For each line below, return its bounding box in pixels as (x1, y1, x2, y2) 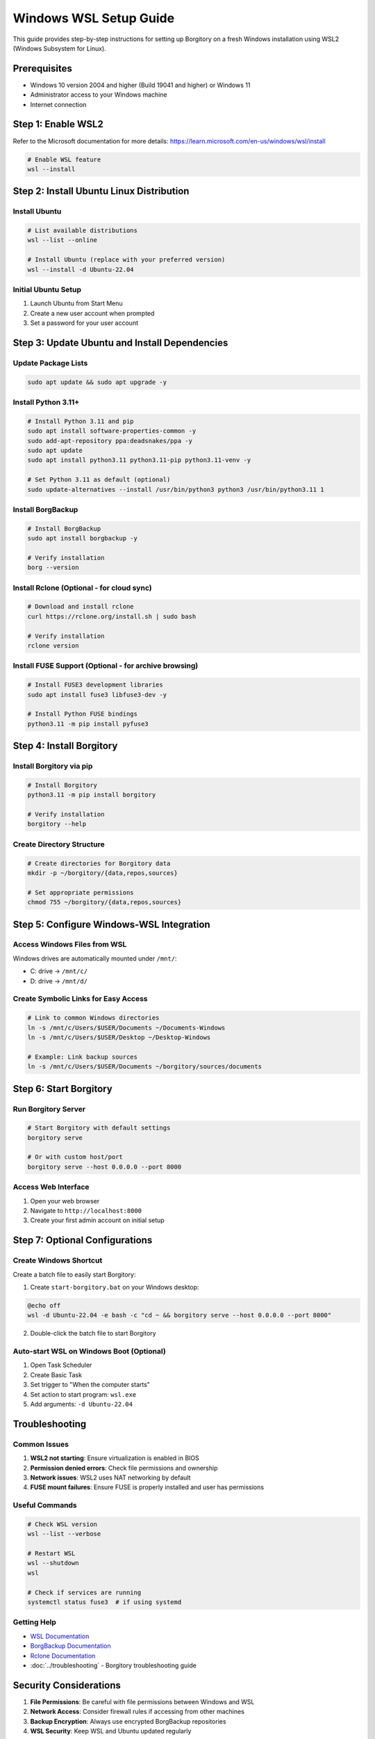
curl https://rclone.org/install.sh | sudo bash (27, 612, 197, 620)
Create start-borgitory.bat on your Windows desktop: (30, 1283, 199, 1291)
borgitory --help (27, 820, 87, 828)
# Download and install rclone (27, 602, 135, 611)
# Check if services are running (27, 1588, 142, 1596)
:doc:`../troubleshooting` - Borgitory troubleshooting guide (30, 1661, 197, 1669)
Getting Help (12, 1617, 57, 1627)
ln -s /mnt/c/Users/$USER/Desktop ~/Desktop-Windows (27, 1033, 211, 1041)
